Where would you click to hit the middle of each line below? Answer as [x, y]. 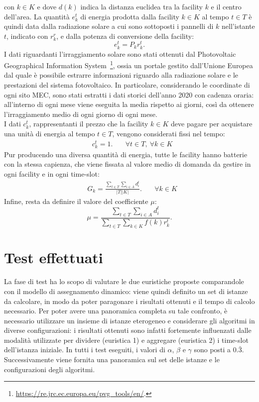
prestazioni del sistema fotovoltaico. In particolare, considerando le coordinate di [127, 85]
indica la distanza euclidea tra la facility [141, 6]
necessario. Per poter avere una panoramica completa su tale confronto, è [116, 311]
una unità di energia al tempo [50, 134]
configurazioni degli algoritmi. [50, 369]
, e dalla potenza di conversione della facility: [125, 36]
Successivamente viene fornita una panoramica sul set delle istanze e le [112, 359]
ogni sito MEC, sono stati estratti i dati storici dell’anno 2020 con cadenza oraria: [129, 94]
